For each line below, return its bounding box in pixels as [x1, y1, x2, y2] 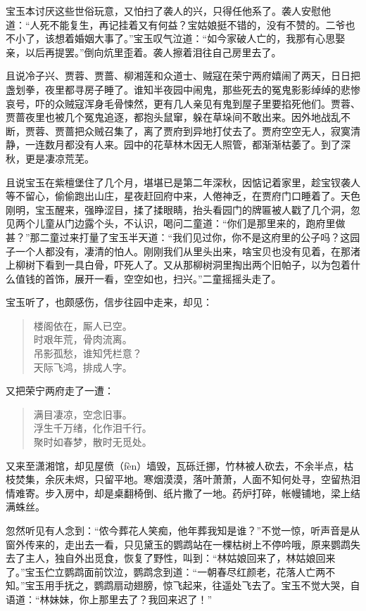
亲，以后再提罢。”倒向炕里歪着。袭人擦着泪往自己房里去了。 [6, 44, 282, 59]
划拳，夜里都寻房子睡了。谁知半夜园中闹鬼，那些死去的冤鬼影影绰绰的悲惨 [15, 82, 360, 96]
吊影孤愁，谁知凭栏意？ [33, 346, 142, 361]
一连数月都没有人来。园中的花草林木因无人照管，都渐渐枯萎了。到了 [25, 137, 341, 152]
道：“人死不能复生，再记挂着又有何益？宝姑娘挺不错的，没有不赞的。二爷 [6, 17, 346, 32]
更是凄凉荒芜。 [25, 150, 94, 165]
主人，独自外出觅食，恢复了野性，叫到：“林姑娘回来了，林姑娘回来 [25, 551, 336, 565]
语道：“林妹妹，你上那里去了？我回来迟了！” [6, 591, 213, 606]
